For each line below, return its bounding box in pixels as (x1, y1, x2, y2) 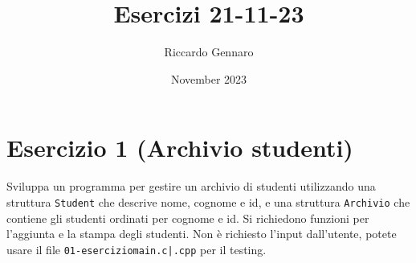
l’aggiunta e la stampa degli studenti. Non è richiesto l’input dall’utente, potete (6, 225, 397, 242)
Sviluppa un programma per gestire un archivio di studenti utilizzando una (6, 178, 376, 195)
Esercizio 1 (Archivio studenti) (6, 131, 353, 164)
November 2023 (170, 70, 247, 87)
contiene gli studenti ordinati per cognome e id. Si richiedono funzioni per (6, 209, 369, 226)
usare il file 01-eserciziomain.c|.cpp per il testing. (6, 240, 267, 257)
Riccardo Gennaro (164, 43, 254, 60)
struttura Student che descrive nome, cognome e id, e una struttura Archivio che (6, 193, 410, 210)
